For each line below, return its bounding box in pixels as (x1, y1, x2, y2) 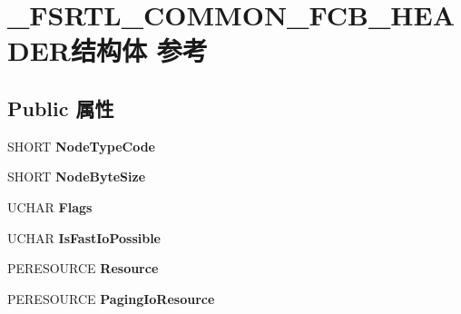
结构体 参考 (71, 32, 208, 69)
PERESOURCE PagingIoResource (7, 289, 215, 308)
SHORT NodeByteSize (7, 167, 146, 186)
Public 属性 (7, 93, 114, 122)
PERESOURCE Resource (7, 259, 159, 278)
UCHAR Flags (7, 197, 93, 216)
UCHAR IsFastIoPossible (7, 228, 161, 247)
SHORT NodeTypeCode (7, 136, 155, 155)
